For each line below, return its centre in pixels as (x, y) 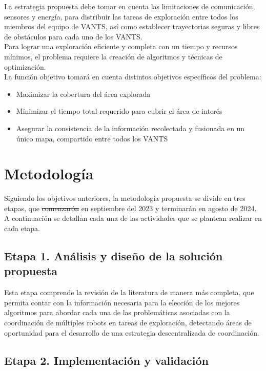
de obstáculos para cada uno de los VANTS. (73, 36)
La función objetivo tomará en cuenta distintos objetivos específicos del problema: (133, 77)
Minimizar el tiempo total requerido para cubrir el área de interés (119, 111)
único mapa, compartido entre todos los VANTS (92, 138)
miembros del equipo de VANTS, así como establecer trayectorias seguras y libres (132, 26)
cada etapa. (22, 228)
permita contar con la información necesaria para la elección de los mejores (122, 302)
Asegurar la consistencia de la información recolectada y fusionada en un (130, 128)
